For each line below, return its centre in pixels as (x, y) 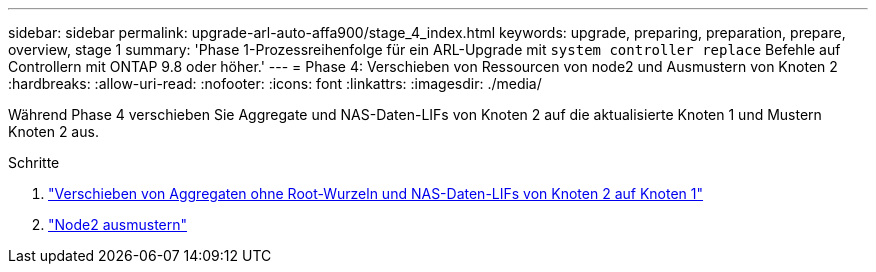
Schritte (34, 162)
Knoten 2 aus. (53, 131)
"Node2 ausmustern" (118, 224)
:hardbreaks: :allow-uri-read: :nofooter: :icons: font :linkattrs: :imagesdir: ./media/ (275, 83)
